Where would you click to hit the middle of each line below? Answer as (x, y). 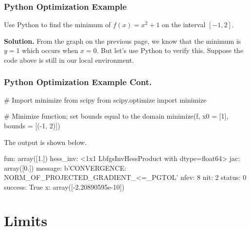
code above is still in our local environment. (69, 60)
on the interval (184, 25)
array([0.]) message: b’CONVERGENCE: (65, 168)
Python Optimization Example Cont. (78, 81)
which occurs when (50, 50)
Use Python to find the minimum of (57, 25)
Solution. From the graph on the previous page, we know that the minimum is (123, 41)
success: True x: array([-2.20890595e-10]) (64, 186)
